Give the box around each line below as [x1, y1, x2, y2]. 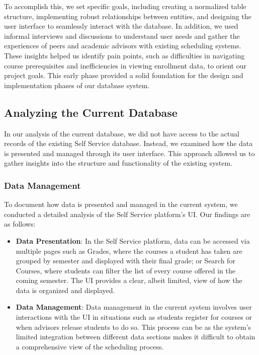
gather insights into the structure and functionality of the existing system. [4, 158, 233, 168]
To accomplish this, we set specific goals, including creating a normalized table [4, 1, 246, 11]
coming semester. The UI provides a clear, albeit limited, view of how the [16, 275, 242, 286]
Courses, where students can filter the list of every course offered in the [16, 265, 235, 275]
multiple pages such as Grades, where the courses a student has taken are [16, 245, 242, 256]
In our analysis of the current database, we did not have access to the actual [4, 128, 239, 138]
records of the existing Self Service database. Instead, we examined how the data [4, 138, 253, 149]
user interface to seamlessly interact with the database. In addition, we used [4, 21, 238, 31]
